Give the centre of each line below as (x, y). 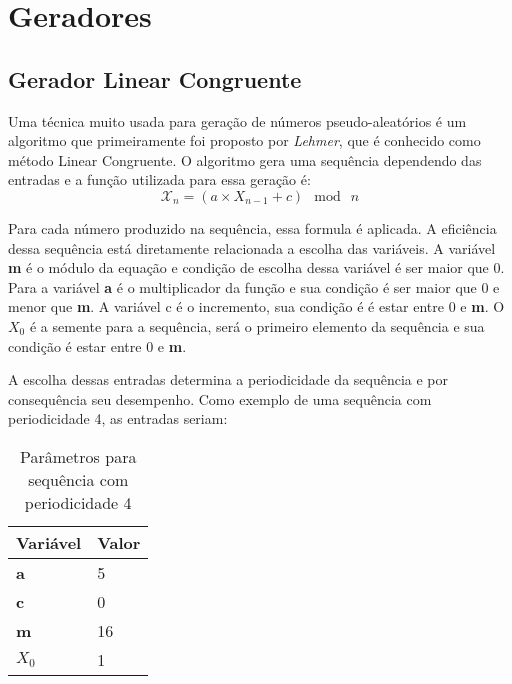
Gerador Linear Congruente (155, 78)
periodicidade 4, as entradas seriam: (118, 418)
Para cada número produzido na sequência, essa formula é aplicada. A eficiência (252, 227)
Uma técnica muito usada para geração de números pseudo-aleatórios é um (237, 120)
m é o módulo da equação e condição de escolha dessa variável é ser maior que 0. (256, 267)
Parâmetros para (78, 456)
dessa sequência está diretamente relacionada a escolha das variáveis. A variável (252, 247)
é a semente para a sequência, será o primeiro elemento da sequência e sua (257, 325)
